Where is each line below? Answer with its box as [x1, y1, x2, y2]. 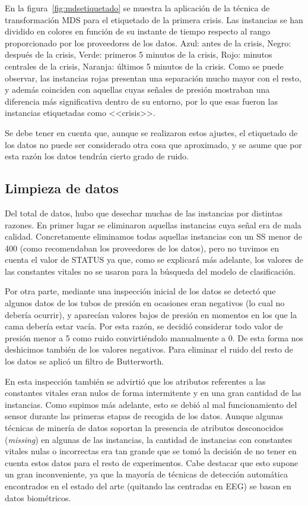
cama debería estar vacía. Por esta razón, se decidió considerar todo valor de [5, 320, 283, 332]
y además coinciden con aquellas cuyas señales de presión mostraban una [5, 83, 270, 96]
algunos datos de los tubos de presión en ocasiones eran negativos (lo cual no [5, 297, 285, 309]
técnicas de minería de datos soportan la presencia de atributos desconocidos [5, 422, 284, 434]
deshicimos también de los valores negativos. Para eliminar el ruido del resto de [5, 343, 293, 356]
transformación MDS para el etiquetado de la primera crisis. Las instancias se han [5, 13, 303, 26]
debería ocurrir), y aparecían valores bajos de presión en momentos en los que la [5, 308, 297, 320]
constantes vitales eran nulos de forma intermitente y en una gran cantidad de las [5, 386, 301, 399]
